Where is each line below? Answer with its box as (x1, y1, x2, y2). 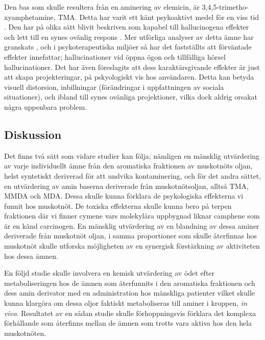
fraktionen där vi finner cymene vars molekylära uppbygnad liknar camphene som (4, 210, 260, 221)
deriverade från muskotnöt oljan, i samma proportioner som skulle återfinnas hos (4, 230, 257, 241)
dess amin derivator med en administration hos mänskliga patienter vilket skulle (4, 287, 255, 298)
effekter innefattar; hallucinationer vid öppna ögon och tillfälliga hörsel (4, 51, 226, 62)
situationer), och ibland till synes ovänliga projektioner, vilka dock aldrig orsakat (4, 91, 258, 102)
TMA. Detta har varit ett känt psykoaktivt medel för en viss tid (58, 11, 259, 22)
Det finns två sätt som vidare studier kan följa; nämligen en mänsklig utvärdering (4, 150, 260, 161)
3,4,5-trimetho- (202, 2, 249, 12)
